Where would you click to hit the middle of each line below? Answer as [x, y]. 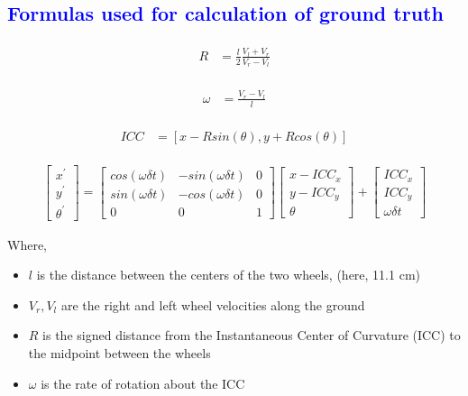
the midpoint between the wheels [119, 353]
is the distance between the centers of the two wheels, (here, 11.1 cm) [228, 275]
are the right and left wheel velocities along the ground [213, 304]
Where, [27, 244]
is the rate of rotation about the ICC [143, 383]
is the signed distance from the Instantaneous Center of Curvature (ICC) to [252, 335]
